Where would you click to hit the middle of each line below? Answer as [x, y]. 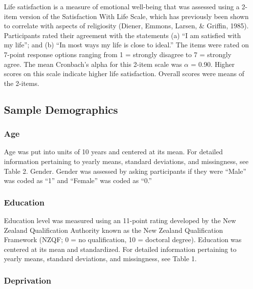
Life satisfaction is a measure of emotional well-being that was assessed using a [122, 6]
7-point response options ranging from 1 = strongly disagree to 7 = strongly [118, 54]
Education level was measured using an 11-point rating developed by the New [120, 220]
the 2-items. [22, 83]
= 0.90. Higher [213, 64]
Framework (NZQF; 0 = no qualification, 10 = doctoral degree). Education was [123, 239]
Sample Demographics [61, 109]
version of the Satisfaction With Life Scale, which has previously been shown [134, 16]
